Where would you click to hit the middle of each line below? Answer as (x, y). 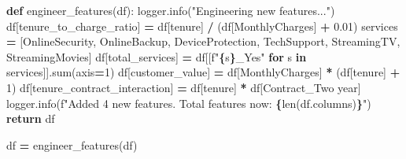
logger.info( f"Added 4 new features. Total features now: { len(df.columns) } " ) (189, 103)
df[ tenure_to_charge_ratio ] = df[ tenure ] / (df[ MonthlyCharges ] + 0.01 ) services (202, 26)
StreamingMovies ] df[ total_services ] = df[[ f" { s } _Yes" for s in (157, 56)
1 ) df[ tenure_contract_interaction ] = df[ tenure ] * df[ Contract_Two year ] (184, 87)
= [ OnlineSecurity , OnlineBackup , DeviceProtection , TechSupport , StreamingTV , (203, 41)
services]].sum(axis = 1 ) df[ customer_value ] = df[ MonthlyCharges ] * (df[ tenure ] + (203, 72)
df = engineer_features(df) (72, 144)
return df (31, 118)
